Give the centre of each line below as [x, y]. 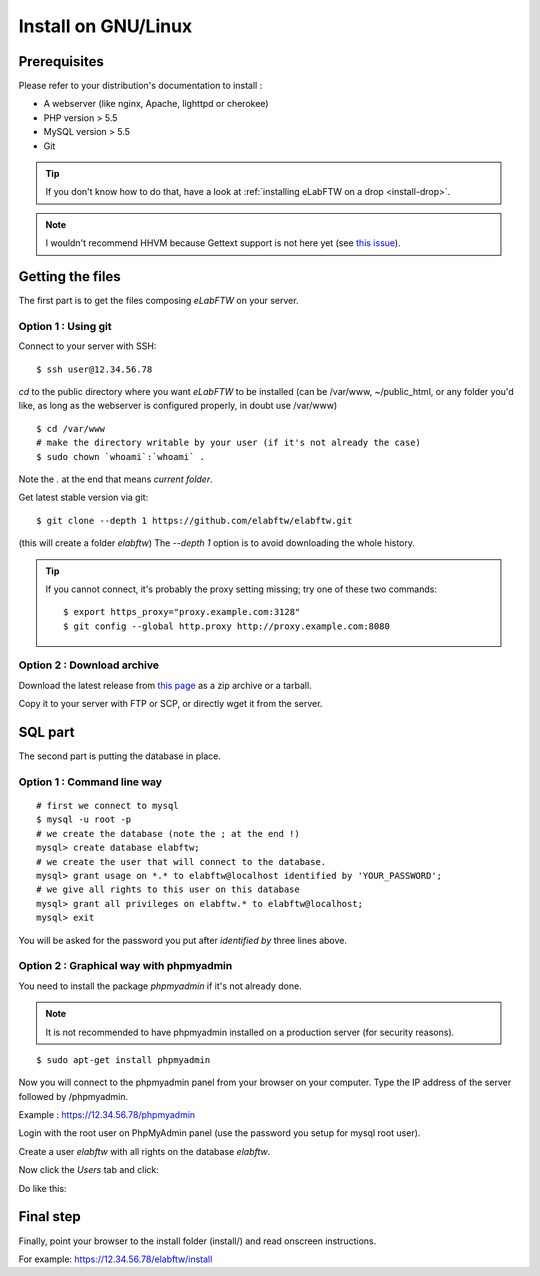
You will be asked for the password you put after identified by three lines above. [183, 940]
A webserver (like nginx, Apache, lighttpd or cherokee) [156, 104]
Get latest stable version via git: [83, 497]
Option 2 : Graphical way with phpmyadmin [125, 966]
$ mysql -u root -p [84, 819]
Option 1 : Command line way [90, 782]
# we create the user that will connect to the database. [181, 861]
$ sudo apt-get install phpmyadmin [123, 1059]
